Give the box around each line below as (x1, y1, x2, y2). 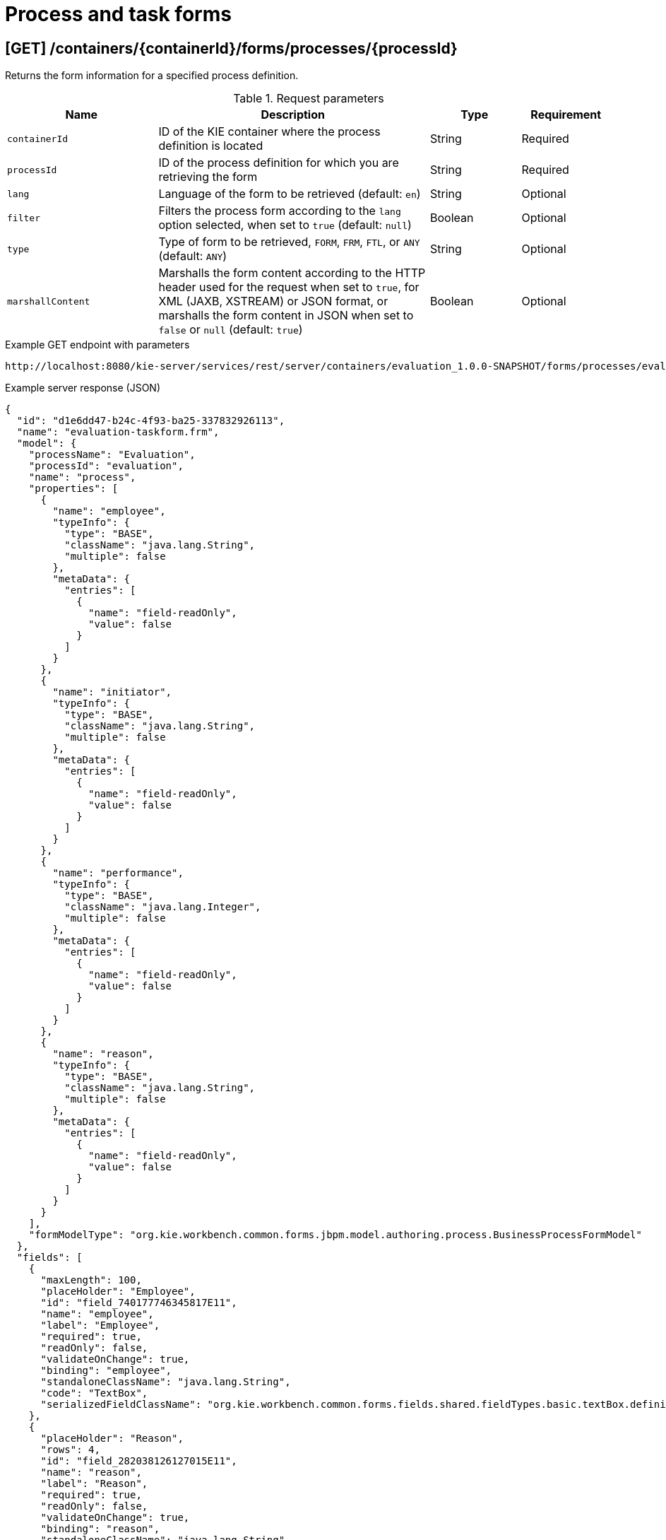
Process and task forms (5, 2, 232, 26)
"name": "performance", (52, 867, 184, 879)
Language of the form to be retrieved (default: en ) (158, 187, 421, 201)
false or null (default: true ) (158, 322, 303, 337)
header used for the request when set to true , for (158, 280, 420, 295)
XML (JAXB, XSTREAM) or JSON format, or (158, 294, 388, 309)
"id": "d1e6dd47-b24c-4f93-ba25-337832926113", (16, 415, 285, 427)
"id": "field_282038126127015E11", (40, 1455, 237, 1467)
